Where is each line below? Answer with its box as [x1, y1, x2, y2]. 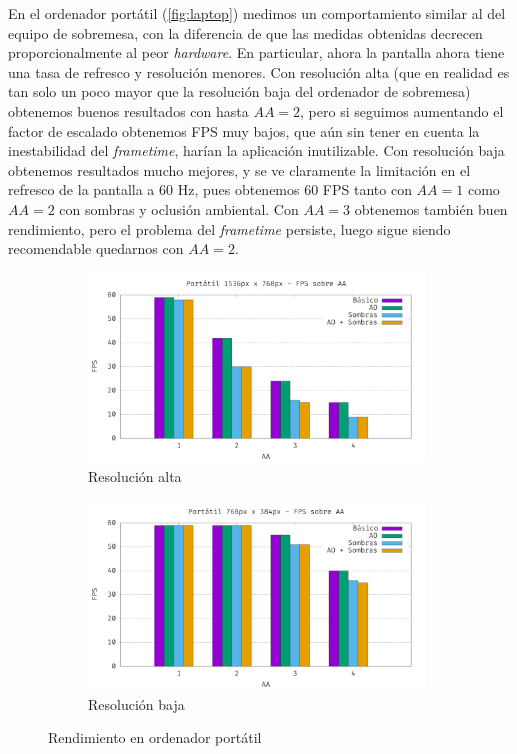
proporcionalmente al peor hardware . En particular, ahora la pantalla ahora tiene [8, 42, 505, 63]
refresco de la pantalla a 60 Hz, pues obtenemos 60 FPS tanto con [8, 179, 412, 200]
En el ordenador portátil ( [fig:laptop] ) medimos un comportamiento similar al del [8, 3, 506, 23]
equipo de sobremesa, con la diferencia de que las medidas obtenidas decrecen [8, 22, 483, 43]
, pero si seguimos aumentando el [300, 100, 504, 121]
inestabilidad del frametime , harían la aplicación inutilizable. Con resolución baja [8, 140, 505, 161]
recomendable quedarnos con [8, 238, 184, 259]
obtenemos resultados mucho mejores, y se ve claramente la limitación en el [8, 159, 471, 180]
